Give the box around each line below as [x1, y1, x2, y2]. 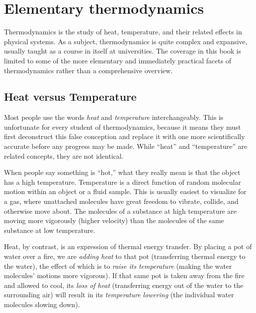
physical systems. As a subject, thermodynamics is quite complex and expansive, [4, 36, 248, 46]
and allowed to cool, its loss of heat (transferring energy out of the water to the [4, 280, 243, 290]
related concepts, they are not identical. [4, 150, 124, 161]
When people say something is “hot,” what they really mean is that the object [4, 167, 241, 177]
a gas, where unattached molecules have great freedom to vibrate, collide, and [4, 196, 239, 206]
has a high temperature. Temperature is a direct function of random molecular [4, 176, 241, 187]
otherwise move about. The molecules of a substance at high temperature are [4, 205, 237, 216]
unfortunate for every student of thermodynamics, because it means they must [4, 121, 241, 132]
